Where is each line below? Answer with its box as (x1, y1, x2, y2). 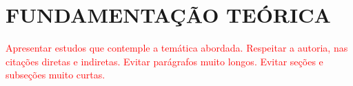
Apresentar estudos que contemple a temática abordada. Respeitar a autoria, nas (6, 41, 348, 55)
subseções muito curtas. (6, 67, 105, 82)
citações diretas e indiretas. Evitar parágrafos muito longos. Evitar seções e (6, 54, 323, 68)
